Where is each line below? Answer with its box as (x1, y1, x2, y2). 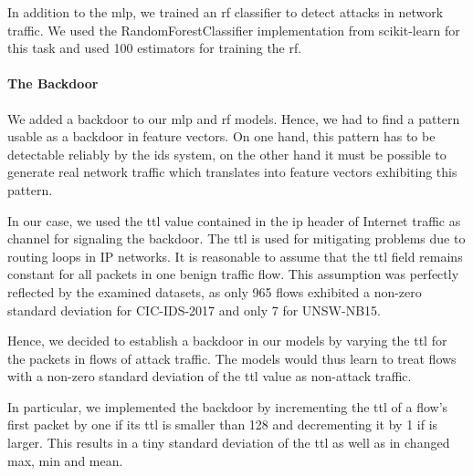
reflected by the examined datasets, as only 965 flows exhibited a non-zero (7, 282, 422, 301)
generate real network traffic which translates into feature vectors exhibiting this (7, 162, 457, 181)
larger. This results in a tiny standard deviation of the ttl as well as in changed (7, 433, 450, 452)
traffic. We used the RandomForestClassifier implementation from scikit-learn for (7, 20, 460, 39)
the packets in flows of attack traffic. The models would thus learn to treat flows (7, 348, 457, 367)
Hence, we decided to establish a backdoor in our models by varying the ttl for (7, 331, 447, 350)
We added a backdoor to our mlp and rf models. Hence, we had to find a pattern (7, 109, 460, 128)
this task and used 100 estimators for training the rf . (7, 38, 302, 57)
